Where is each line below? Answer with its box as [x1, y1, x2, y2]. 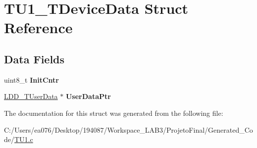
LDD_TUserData [4, 91, 58, 101]
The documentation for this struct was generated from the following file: [4, 107, 223, 118]
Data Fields [4, 51, 65, 66]
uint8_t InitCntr [4, 74, 59, 85]
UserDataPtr [65, 91, 111, 101]
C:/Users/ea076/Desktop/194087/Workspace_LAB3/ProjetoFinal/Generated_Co [4, 124, 253, 135]
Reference [4, 17, 73, 38]
